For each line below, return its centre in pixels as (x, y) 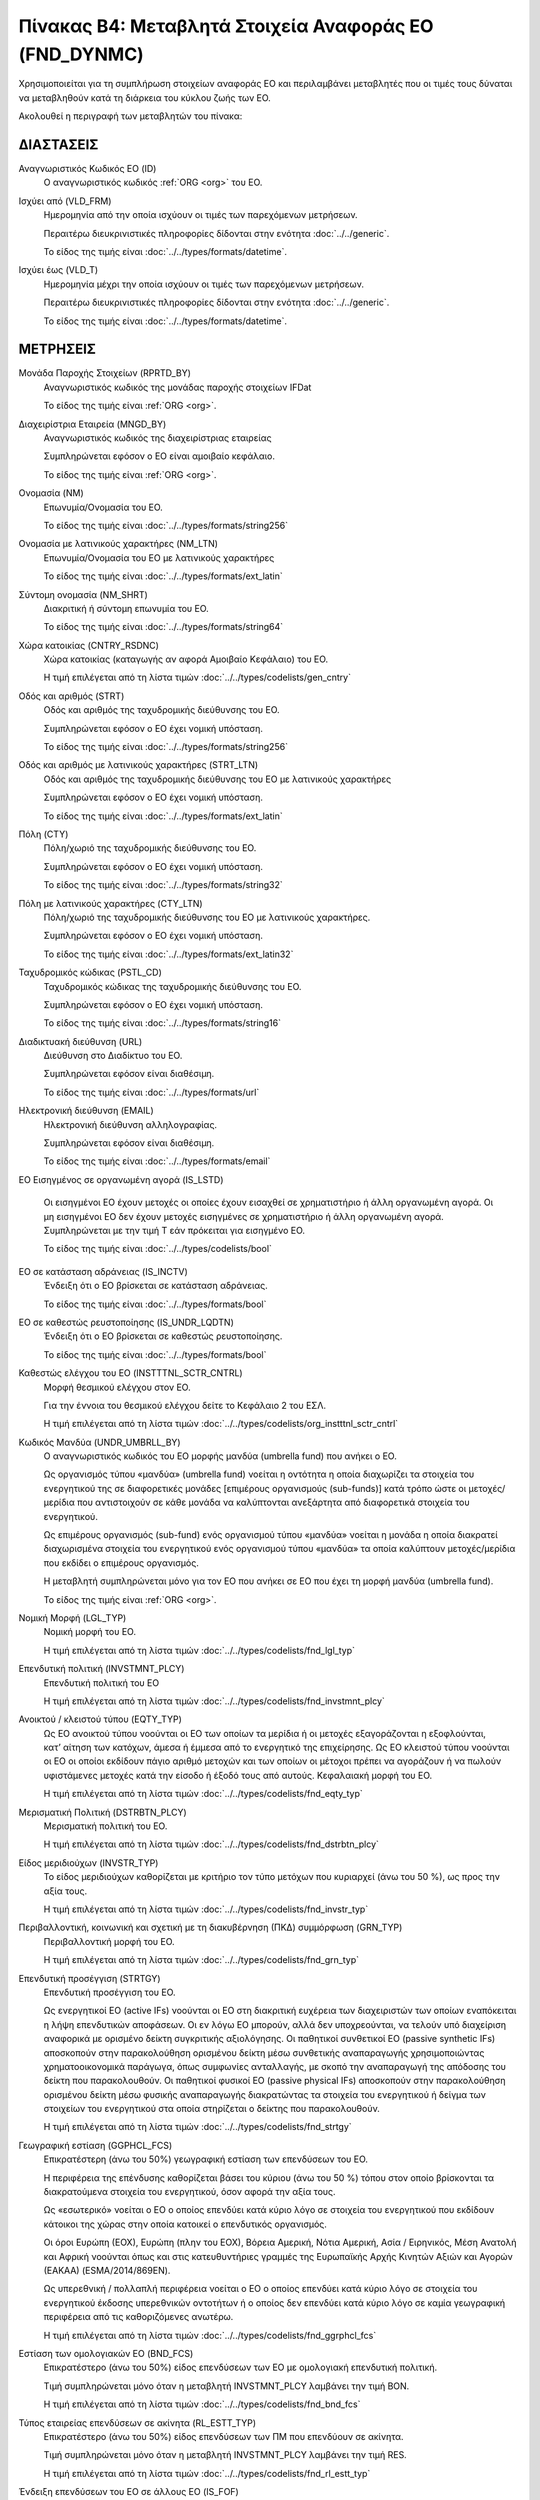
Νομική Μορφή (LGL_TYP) (72, 1617)
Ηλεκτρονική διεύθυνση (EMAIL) (86, 1111)
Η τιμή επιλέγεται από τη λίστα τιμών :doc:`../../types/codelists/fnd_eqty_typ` (203, 1794)
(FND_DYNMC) (81, 54)
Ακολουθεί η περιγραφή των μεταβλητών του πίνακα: (130, 116)
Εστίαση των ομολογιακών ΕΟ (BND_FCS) (106, 2353)
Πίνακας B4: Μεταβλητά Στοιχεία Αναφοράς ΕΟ (226, 26)
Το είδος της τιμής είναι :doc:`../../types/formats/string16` (162, 1023)
